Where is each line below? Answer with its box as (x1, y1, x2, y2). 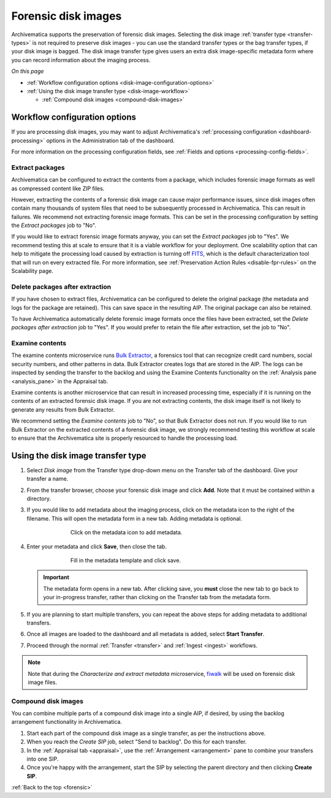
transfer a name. (26, 475, 69, 483)
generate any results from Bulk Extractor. (11, 405, 115, 413)
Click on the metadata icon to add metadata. (70, 529, 183, 536)
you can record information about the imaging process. (11, 56, 151, 64)
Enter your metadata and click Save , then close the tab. (26, 543, 167, 550)
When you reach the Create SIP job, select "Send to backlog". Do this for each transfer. (26, 738, 247, 745)
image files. (28, 678, 58, 686)
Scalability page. (11, 267, 53, 275)
